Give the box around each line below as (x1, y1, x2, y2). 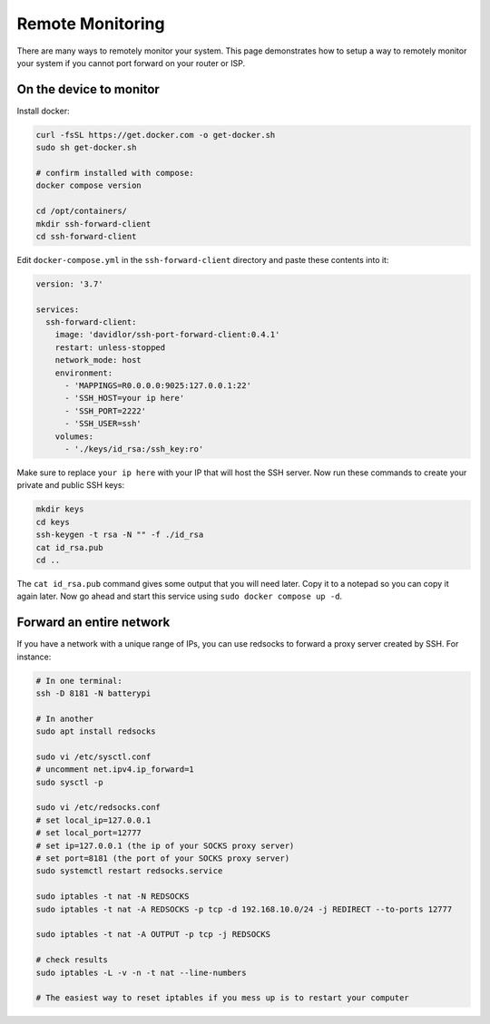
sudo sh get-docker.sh (35, 142, 137, 153)
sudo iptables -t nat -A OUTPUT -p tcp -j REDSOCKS (35, 930, 271, 940)
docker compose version (35, 180, 142, 190)
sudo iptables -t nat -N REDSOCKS (35, 892, 190, 902)
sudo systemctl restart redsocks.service (35, 866, 223, 876)
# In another (35, 713, 94, 724)
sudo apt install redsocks (35, 727, 156, 736)
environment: (54, 367, 113, 378)
